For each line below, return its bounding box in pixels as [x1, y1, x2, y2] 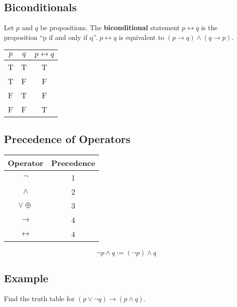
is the [201, 22, 218, 33]
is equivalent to [118, 32, 164, 42]
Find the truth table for [4, 293, 75, 303]
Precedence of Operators [4, 131, 131, 146]
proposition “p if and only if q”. [4, 32, 98, 42]
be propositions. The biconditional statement [40, 22, 180, 33]
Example [4, 270, 49, 285]
